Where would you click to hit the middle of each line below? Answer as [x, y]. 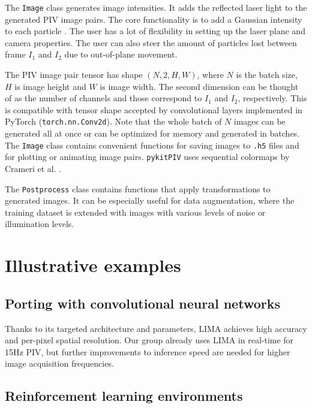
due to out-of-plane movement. [121, 54]
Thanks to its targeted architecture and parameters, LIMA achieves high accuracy [156, 328]
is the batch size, [267, 75]
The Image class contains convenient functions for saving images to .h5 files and [152, 145]
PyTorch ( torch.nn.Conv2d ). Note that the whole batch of [113, 121]
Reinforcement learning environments [124, 396]
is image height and [50, 86]
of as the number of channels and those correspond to [103, 98]
